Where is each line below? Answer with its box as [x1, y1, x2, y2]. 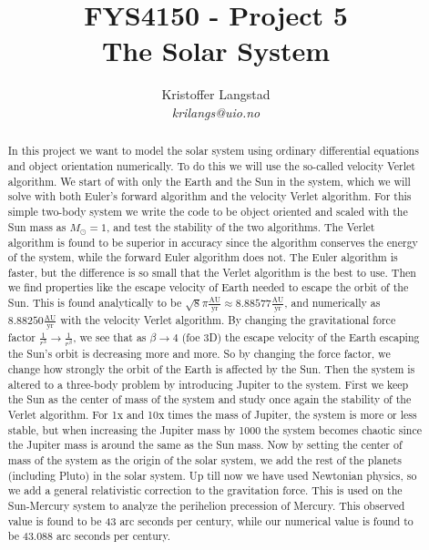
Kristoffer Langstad [161, 85, 271, 104]
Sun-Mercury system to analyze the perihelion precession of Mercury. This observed [7, 498, 405, 514]
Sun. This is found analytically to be [7, 295, 182, 311]
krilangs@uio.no [171, 102, 260, 121]
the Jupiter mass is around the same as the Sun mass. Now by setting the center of [7, 437, 403, 453]
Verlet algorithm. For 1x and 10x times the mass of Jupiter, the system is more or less [7, 407, 417, 423]
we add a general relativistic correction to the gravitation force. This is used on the [7, 483, 403, 498]
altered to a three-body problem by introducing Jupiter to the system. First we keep [7, 376, 409, 392]
